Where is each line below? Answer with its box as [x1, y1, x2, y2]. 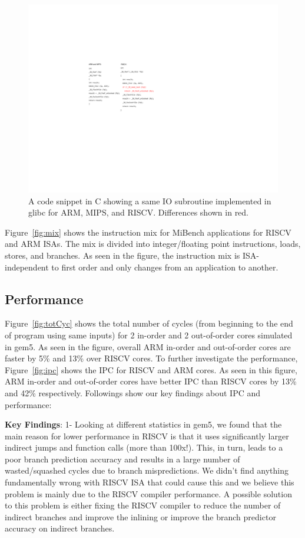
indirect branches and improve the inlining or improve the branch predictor [5, 510, 276, 523]
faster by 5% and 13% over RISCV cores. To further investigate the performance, [5, 352, 298, 364]
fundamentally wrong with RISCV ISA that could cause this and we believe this [5, 476, 294, 488]
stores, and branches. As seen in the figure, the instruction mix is [5, 249, 240, 261]
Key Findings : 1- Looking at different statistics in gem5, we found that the [5, 418, 282, 431]
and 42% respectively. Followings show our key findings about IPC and [5, 386, 261, 399]
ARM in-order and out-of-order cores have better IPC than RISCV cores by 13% [5, 375, 297, 387]
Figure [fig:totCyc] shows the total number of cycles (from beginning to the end [5, 317, 293, 330]
